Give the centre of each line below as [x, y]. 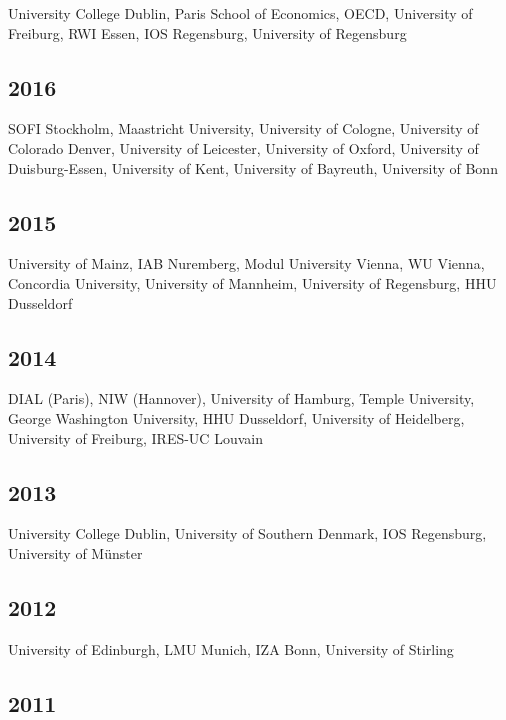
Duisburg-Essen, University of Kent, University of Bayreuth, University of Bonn [253, 167]
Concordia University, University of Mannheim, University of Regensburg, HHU [252, 282]
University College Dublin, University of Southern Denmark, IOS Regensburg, [247, 533]
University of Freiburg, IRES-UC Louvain [135, 437]
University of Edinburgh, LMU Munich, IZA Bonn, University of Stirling [231, 648]
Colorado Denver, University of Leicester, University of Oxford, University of [243, 147]
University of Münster [75, 552]
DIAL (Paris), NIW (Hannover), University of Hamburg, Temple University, [241, 398]
